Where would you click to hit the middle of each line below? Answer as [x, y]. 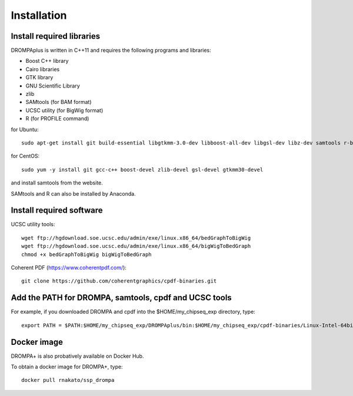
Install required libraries [56, 36]
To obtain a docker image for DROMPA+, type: [67, 367]
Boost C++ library [47, 61]
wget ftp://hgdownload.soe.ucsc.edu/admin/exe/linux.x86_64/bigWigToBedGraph [136, 246]
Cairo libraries [43, 69]
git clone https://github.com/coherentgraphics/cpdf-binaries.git [119, 281]
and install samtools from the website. [57, 183]
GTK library [39, 78]
